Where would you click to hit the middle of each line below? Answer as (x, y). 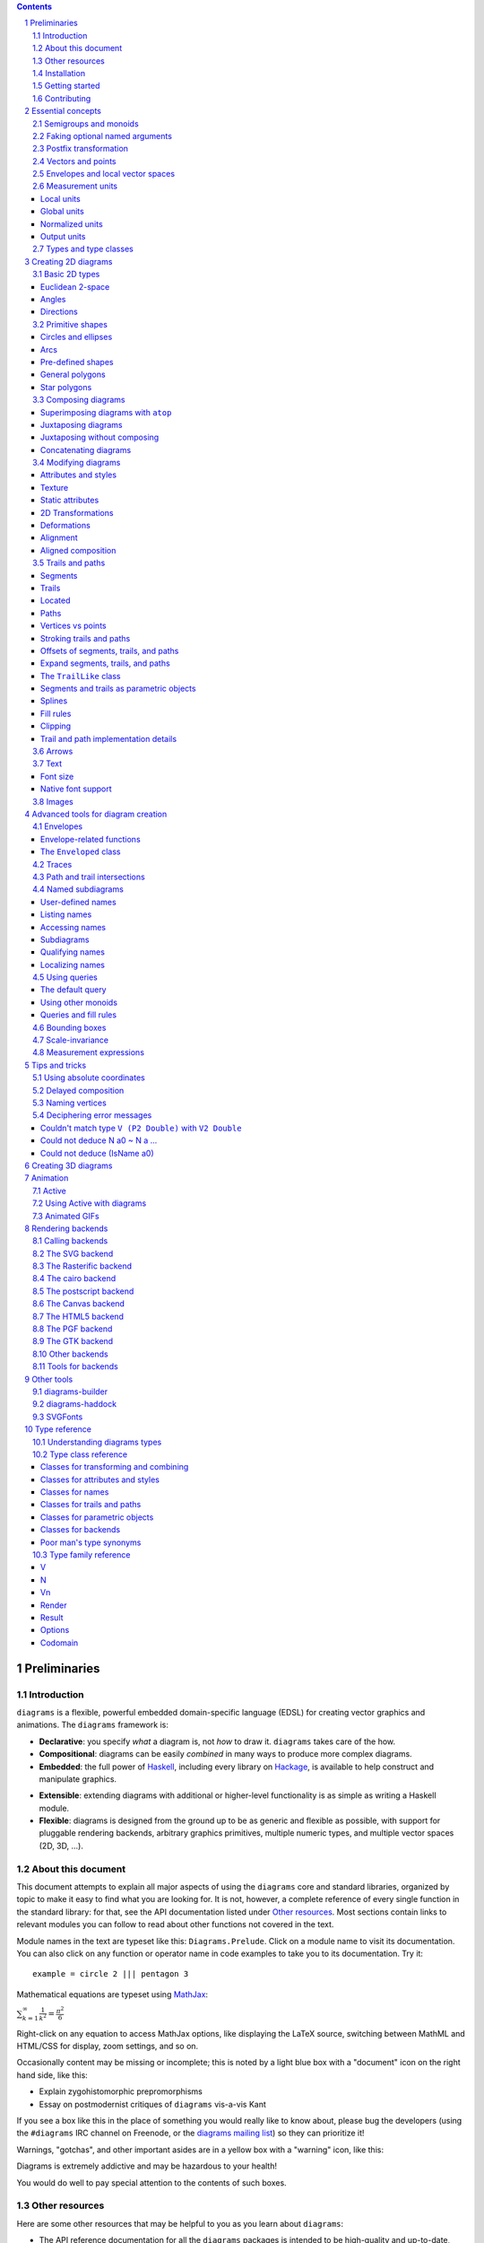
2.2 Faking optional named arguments (102, 135)
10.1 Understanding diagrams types (97, 1442)
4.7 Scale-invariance (71, 1040)
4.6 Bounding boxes (69, 1027)
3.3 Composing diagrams (79, 400)
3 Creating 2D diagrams (69, 261)
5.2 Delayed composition (78, 1090)
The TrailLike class (81, 676)
